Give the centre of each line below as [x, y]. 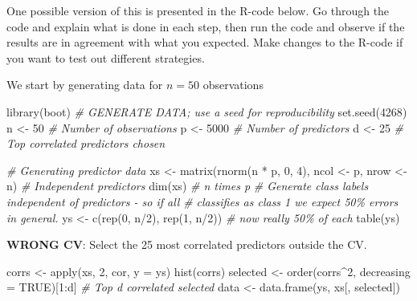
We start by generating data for [85, 85]
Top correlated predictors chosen [86, 143]
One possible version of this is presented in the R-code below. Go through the [198, 10]
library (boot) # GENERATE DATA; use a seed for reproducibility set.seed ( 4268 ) [207, 111]
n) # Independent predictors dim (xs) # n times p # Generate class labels [188, 186]
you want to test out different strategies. [106, 57]
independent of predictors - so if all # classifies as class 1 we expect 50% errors [202, 201]
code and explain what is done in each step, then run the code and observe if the [206, 26]
